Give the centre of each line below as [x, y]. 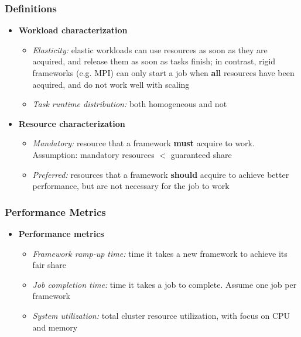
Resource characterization [72, 123]
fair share [49, 265]
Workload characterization [73, 30]
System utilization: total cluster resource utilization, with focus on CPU [161, 315]
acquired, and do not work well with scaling [111, 84]
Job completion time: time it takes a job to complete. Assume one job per [165, 284]
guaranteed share [201, 154]
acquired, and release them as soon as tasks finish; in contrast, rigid [154, 61]
